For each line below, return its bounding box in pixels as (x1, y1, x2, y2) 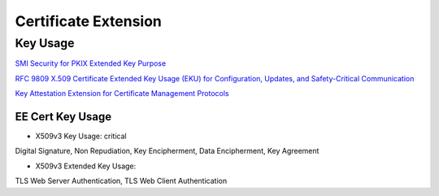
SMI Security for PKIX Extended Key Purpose (15, 59, 167, 68)
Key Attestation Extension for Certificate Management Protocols (15, 89, 229, 98)
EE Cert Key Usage (15, 110, 112, 124)
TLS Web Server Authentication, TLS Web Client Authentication (15, 176, 228, 186)
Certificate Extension (15, 12, 163, 30)
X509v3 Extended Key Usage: (35, 161, 137, 171)
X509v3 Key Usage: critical (35, 131, 127, 142)
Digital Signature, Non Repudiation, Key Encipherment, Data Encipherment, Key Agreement (15, 146, 319, 156)
